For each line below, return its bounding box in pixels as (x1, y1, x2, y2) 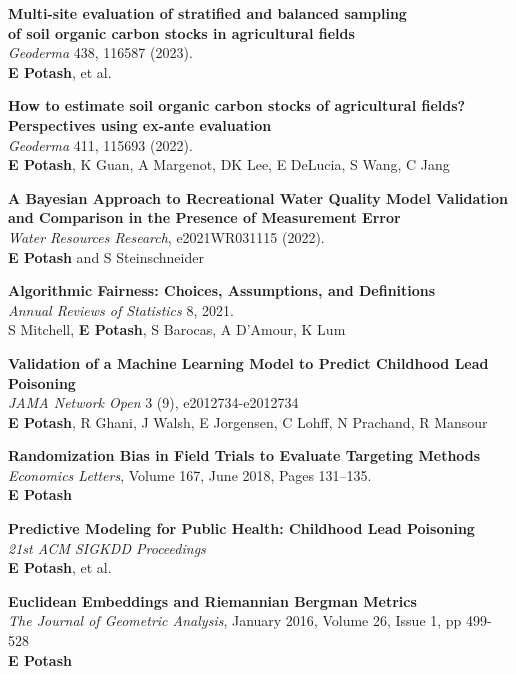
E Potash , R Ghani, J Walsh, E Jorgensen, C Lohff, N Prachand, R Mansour (8, 411, 488, 432)
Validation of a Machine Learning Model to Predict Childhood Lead (8, 352, 489, 373)
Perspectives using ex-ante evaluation (8, 114, 272, 135)
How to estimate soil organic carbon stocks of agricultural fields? (8, 95, 466, 116)
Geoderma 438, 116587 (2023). (8, 42, 193, 63)
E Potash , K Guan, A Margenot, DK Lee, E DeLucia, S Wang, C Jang (8, 154, 450, 175)
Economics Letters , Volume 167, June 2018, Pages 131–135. (8, 464, 372, 485)
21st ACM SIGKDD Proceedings (8, 537, 206, 558)
